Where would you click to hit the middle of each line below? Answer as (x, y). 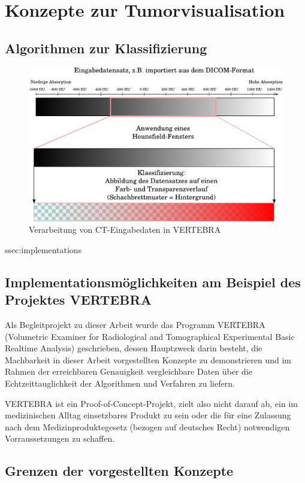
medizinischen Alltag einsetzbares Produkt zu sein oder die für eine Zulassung (148, 415)
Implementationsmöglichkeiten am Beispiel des (153, 282)
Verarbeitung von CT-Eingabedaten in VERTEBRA (125, 230)
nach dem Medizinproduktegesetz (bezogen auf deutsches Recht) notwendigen (147, 426)
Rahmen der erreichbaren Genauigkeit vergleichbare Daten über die (129, 371)
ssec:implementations (43, 249)
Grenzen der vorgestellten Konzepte (119, 471)
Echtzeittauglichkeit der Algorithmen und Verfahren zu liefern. (120, 383)
